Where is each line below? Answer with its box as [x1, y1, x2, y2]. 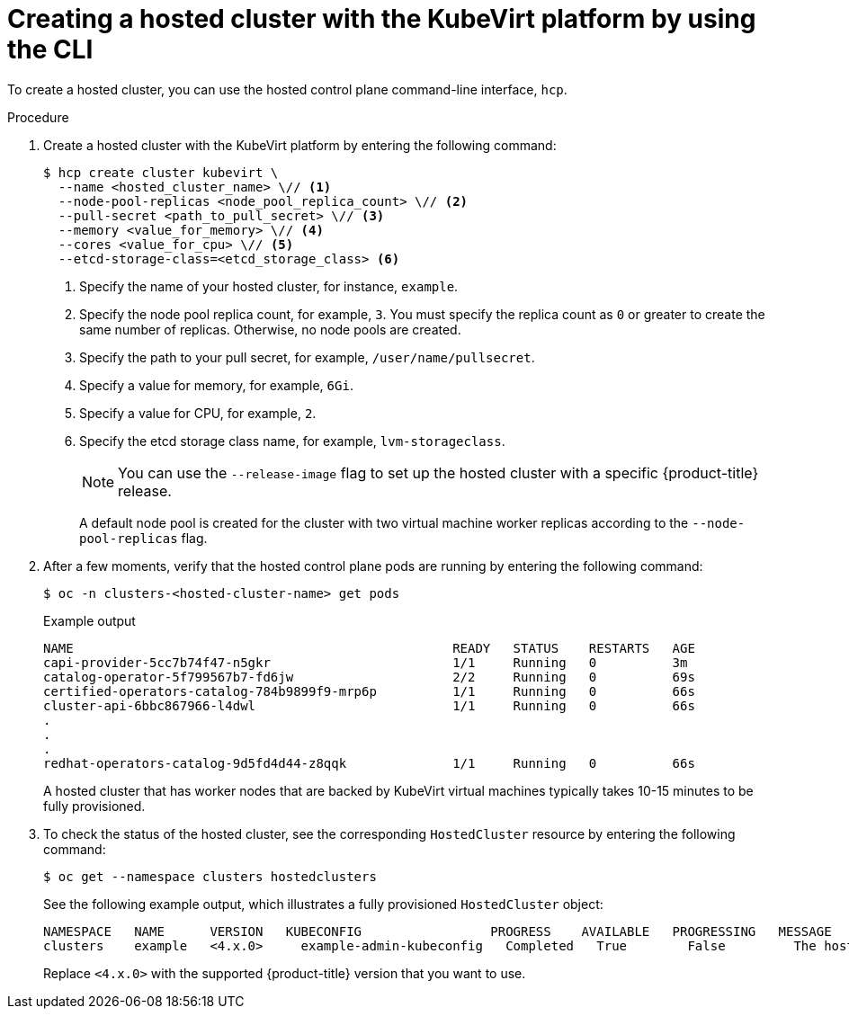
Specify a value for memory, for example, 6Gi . [79, 377, 353, 393]
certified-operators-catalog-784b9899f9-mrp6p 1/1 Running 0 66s [43, 683, 695, 699]
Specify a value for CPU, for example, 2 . [79, 405, 317, 421]
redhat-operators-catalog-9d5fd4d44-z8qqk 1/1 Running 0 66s [43, 755, 695, 771]
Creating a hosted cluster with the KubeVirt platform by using [7, 4, 756, 34]
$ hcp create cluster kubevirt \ [43, 165, 279, 180]
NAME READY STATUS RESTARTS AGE [43, 640, 695, 655]
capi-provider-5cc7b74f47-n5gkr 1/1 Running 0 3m [43, 655, 688, 670]
